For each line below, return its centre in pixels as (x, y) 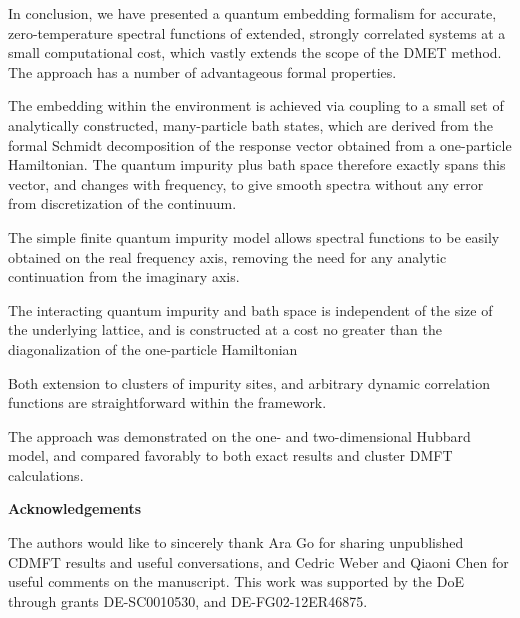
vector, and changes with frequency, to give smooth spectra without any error (246, 183)
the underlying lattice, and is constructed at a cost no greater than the (225, 329)
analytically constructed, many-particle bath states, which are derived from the (250, 124)
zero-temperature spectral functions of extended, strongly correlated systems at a (257, 32)
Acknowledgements (75, 508)
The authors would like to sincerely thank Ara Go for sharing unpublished (236, 542)
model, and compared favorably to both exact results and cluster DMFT (230, 455)
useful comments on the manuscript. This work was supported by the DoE (236, 581)
